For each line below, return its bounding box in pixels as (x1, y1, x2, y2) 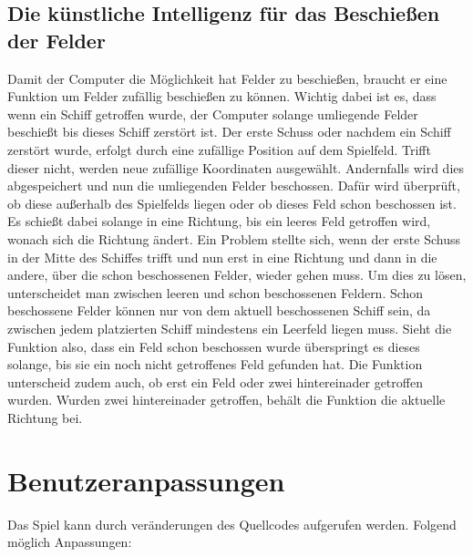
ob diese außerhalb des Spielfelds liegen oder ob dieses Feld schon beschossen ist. (7, 193, 457, 212)
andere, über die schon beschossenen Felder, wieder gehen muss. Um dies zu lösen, (7, 265, 467, 284)
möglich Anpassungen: (7, 532, 132, 552)
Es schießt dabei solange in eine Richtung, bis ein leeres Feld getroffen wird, (7, 211, 431, 231)
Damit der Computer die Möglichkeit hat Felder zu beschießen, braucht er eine (7, 68, 447, 88)
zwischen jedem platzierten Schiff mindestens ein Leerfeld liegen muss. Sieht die (7, 318, 452, 337)
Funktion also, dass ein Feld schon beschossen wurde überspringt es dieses (7, 336, 420, 356)
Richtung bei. (7, 407, 83, 427)
